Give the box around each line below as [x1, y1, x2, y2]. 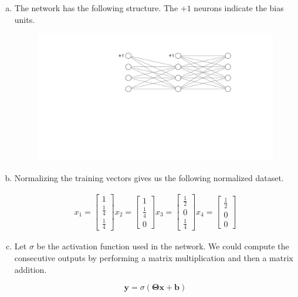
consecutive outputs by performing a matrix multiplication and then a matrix [14, 252, 293, 264]
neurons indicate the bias [194, 2, 284, 14]
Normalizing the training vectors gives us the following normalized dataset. [14, 172, 284, 184]
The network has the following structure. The [14, 2, 178, 14]
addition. [14, 263, 47, 275]
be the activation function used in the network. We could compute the [36, 240, 289, 252]
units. [14, 13, 35, 25]
